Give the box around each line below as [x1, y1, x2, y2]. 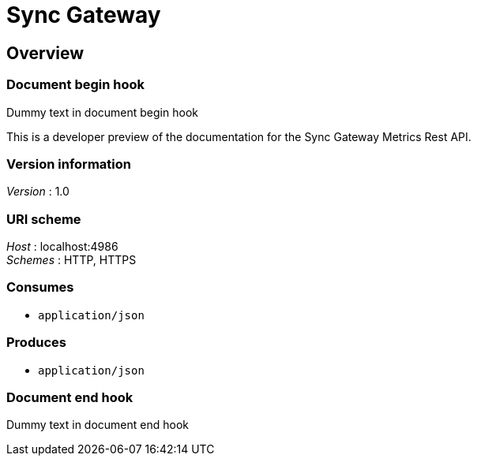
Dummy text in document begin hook [6, 105, 198, 119]
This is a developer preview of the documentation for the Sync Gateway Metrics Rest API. [6, 129, 471, 143]
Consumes [6, 279, 74, 296]
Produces [6, 334, 66, 351]
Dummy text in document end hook [6, 418, 189, 432]
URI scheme [6, 211, 81, 227]
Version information [6, 155, 131, 172]
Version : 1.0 [6, 184, 69, 199]
